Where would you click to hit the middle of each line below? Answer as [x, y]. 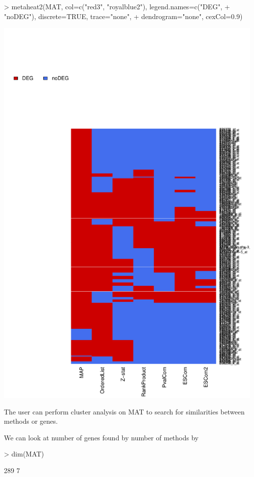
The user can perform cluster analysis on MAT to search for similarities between [124, 411]
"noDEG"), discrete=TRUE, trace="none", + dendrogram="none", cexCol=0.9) [123, 16]
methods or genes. [31, 421]
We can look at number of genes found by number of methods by [101, 437]
